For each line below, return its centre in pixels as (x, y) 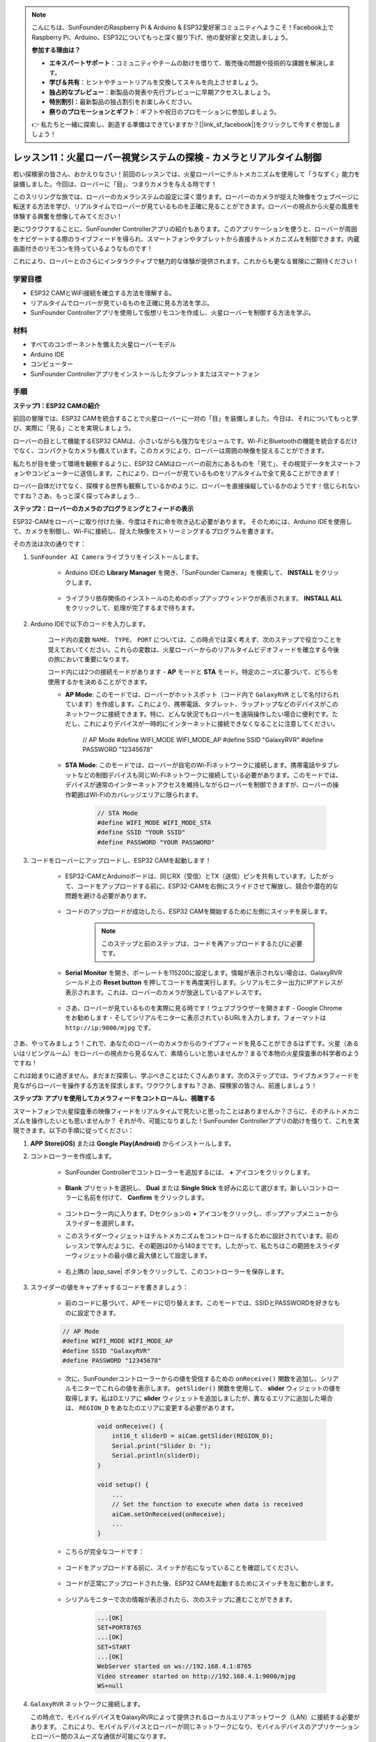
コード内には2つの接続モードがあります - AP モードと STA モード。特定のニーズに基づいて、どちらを (193, 672)
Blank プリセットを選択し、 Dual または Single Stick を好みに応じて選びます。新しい (187, 1187)
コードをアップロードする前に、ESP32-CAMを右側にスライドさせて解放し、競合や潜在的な (208, 886)
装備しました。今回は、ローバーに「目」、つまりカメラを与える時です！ (115, 184)
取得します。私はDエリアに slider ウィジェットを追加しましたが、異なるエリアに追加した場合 (199, 1398)
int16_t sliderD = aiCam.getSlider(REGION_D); (193, 1436)
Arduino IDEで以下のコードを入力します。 (90, 624)
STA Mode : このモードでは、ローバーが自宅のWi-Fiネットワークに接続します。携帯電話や (193, 765)
